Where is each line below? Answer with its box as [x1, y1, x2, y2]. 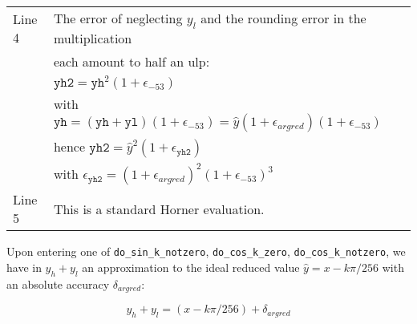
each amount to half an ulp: [53, 52, 210, 71]
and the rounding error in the [200, 9, 366, 27]
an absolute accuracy [6, 275, 110, 292]
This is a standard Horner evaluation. [53, 199, 265, 218]
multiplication [53, 29, 132, 48]
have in [6, 258, 42, 275]
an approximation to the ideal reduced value [82, 258, 300, 275]
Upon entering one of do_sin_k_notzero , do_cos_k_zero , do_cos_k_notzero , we [6, 243, 406, 260]
